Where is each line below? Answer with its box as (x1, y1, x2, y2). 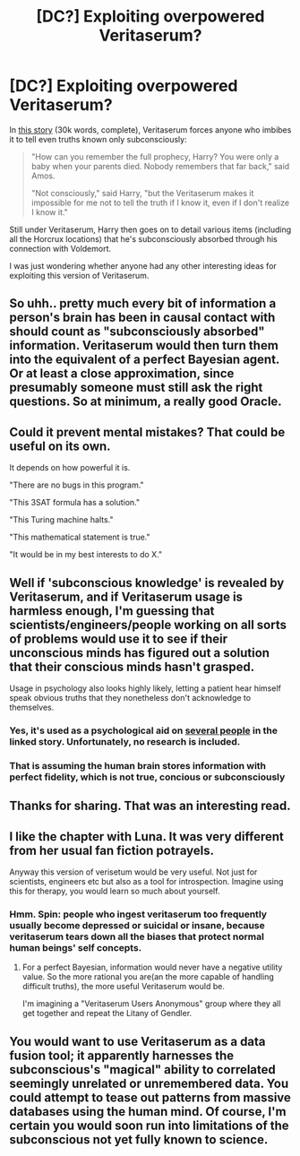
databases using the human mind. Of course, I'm (9, 1104, 287, 1119)
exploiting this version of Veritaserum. (9, 270, 150, 280)
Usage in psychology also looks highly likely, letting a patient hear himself (9, 683, 282, 694)
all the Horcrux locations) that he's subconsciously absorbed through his (9, 233, 278, 244)
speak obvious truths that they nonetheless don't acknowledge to (9, 692, 252, 703)
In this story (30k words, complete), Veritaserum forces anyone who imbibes (9, 124, 292, 135)
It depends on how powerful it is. (9, 462, 131, 473)
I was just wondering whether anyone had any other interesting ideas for (9, 260, 278, 271)
